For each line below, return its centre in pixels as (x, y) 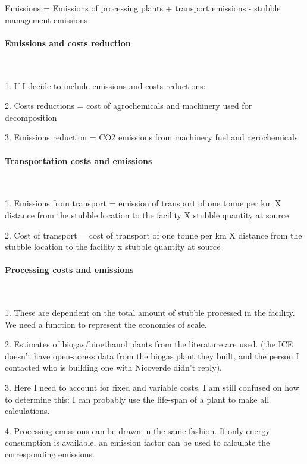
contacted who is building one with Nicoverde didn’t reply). (113, 367)
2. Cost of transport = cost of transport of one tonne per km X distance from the (153, 235)
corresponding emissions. (50, 454)
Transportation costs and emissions (79, 160)
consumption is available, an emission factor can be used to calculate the (137, 442)
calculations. (27, 411)
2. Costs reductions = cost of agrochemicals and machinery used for (129, 106)
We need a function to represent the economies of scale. (106, 324)
